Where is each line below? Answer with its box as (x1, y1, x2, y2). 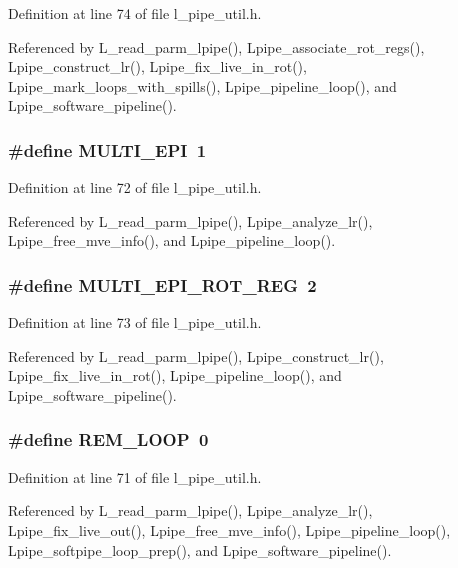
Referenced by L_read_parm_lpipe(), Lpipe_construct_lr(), (8, 345, 384, 366)
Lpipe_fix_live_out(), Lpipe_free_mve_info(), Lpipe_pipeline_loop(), (8, 519, 451, 540)
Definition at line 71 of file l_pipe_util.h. (8, 466, 262, 487)
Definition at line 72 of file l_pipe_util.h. (8, 177, 262, 198)
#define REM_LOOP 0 (8, 427, 209, 452)
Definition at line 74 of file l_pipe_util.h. (8, 3, 262, 23)
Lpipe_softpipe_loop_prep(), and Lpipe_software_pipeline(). (8, 539, 392, 560)
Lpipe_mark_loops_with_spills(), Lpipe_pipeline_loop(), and (8, 75, 397, 96)
